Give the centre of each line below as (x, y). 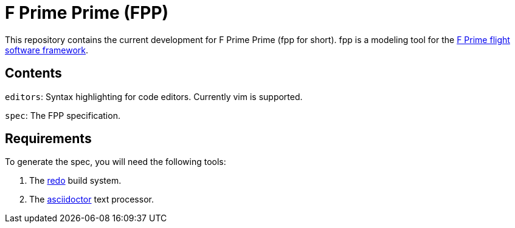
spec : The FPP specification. (63, 115)
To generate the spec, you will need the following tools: (116, 162)
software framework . (47, 50)
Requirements (48, 139)
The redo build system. (75, 181)
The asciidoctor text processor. (92, 199)
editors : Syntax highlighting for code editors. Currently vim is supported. (154, 96)
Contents (33, 73)
